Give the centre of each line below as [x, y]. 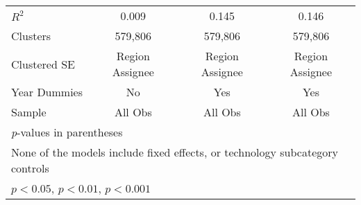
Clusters [31, 36]
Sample [29, 112]
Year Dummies [47, 92]
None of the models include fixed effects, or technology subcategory [175, 152]
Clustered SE [43, 64]
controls [30, 168]
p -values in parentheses [67, 132]
